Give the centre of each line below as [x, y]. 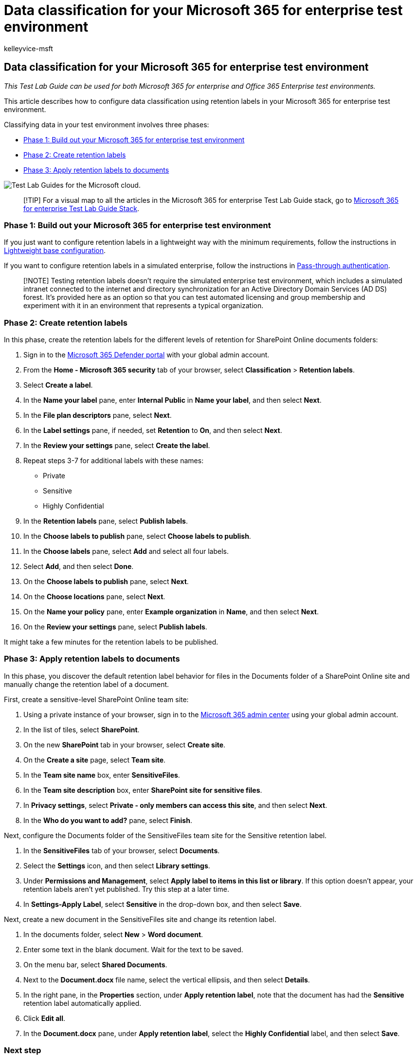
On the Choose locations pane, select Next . [94, 597]
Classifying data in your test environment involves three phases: [107, 124]
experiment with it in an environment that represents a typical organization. [144, 306]
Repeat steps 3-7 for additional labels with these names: [114, 461]
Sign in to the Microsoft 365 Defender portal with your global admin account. [146, 355]
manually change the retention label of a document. [87, 684]
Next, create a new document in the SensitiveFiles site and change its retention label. [140, 919]
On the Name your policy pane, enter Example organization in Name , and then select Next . [171, 612]
